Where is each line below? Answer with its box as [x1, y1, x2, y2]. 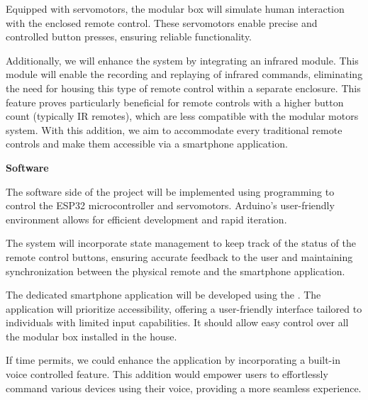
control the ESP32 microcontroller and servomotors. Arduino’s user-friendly [6, 198, 335, 213]
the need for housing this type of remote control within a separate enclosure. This [6, 80, 361, 95]
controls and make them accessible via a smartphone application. [6, 136, 288, 151]
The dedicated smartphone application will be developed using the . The [6, 287, 321, 302]
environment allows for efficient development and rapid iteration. [6, 211, 287, 226]
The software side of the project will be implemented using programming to [6, 184, 335, 199]
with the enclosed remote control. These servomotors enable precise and [6, 15, 318, 30]
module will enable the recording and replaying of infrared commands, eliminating [6, 67, 363, 82]
